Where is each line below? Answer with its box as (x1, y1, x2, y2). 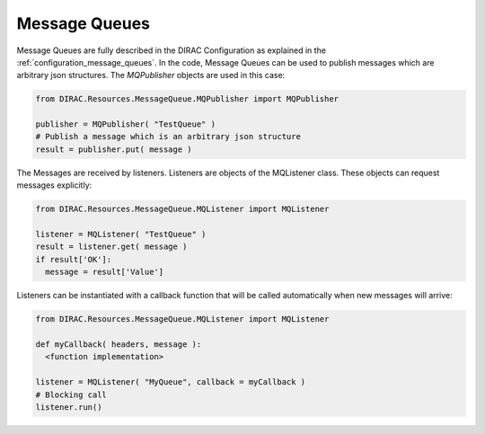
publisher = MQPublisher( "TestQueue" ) (35, 120, 216, 129)
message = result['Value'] (45, 267, 164, 278)
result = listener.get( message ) (35, 242, 188, 252)
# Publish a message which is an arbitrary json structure (35, 131, 301, 142)
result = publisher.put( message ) (35, 144, 192, 155)
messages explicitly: (16, 180, 93, 190)
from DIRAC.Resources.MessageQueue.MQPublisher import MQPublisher (35, 94, 339, 104)
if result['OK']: (35, 254, 112, 264)
